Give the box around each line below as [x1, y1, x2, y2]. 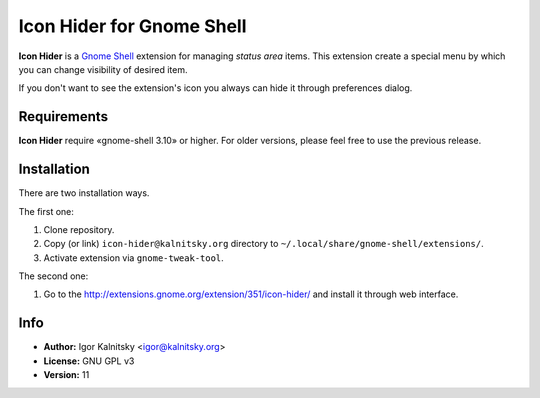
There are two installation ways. [18, 187, 150, 199]
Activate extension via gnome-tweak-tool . [43, 251, 224, 264]
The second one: [18, 270, 89, 282]
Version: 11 [43, 369, 90, 381]
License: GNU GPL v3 [43, 355, 135, 367]
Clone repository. [43, 223, 115, 235]
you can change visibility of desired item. [18, 63, 188, 75]
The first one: [18, 205, 75, 217]
